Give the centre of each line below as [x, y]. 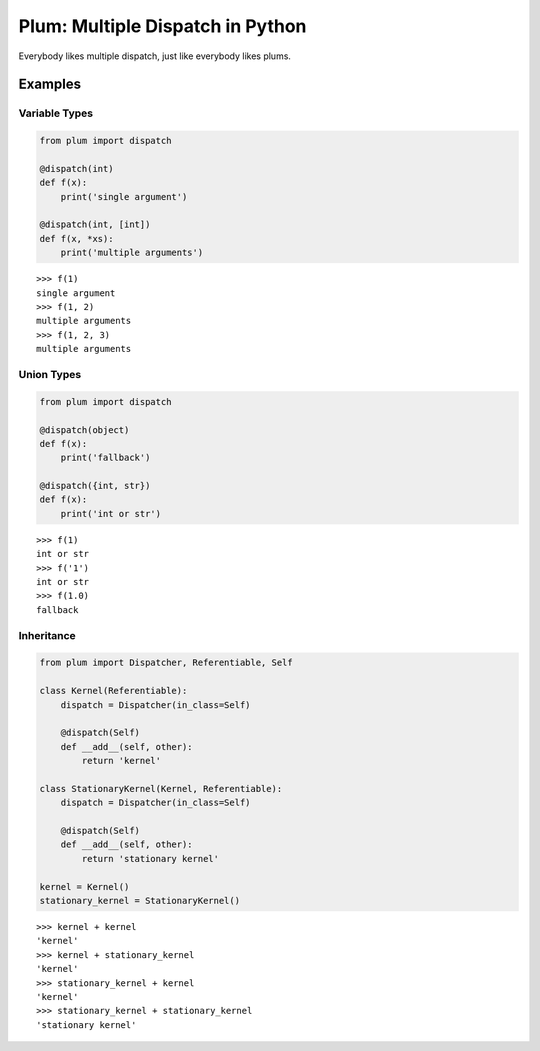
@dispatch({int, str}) [95, 486]
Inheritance [47, 635]
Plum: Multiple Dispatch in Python [162, 26]
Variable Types [56, 113]
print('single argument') [124, 196]
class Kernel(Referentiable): [113, 691]
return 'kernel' [121, 761]
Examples [50, 84]
